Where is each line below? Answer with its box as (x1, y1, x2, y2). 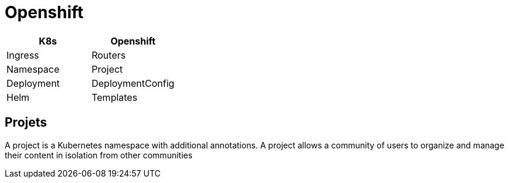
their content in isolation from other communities (5, 150, 193, 160)
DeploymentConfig (91, 77, 175, 89)
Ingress (6, 49, 39, 61)
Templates (91, 91, 138, 103)
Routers (91, 49, 126, 61)
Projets (5, 115, 47, 130)
